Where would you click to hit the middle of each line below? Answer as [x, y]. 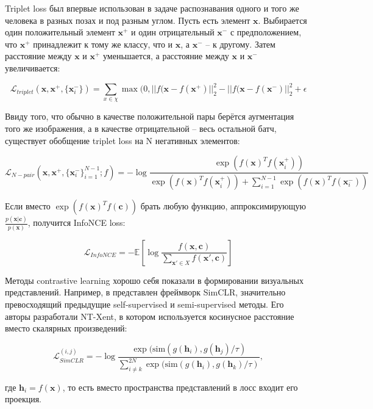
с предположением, [266, 32]
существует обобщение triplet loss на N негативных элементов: [123, 140]
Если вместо [28, 206]
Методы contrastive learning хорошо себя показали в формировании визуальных [154, 280]
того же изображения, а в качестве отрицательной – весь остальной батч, [141, 128]
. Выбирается [282, 20]
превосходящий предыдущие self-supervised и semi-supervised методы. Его [144, 304]
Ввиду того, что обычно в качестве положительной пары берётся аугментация [150, 116]
